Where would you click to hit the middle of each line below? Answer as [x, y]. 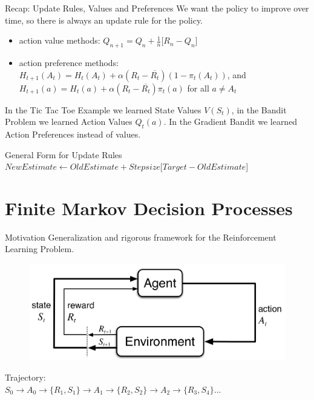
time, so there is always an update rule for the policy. [104, 20]
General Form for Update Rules [64, 154]
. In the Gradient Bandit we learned [231, 122]
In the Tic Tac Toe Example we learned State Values [103, 109]
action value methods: [60, 40]
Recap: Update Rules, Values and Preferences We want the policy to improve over [157, 8]
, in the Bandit [259, 109]
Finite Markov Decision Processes [149, 208]
